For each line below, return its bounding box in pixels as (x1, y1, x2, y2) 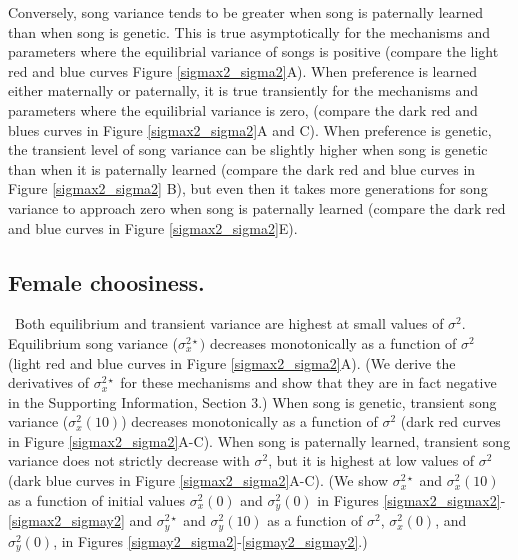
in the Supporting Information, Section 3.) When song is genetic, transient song (8, 391, 497, 412)
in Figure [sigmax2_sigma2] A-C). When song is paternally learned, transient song (8, 430, 511, 451)
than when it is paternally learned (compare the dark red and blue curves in (8, 158, 476, 179)
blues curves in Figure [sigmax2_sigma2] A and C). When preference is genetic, (8, 119, 492, 140)
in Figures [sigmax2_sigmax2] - (317, 489, 506, 510)
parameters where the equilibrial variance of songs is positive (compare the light (8, 41, 499, 62)
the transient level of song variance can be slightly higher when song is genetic (8, 139, 488, 160)
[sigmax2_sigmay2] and (8, 510, 153, 531)
